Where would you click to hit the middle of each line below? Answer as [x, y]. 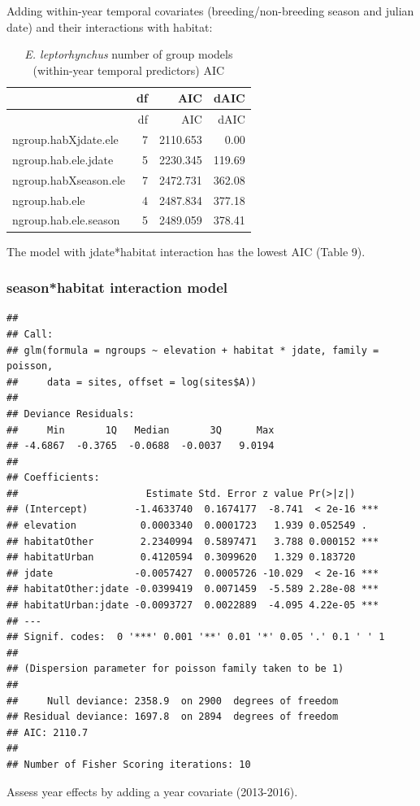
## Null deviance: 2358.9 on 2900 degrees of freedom [173, 701]
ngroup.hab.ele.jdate [63, 159]
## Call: [30, 334]
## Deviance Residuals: [71, 414]
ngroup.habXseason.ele [69, 179]
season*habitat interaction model [117, 288]
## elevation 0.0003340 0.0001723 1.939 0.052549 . [187, 526]
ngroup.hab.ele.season [66, 220]
